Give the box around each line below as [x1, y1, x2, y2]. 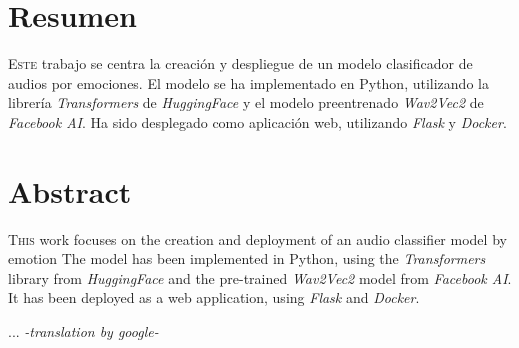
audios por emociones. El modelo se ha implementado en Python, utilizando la [8, 72, 489, 93]
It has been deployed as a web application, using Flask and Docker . [8, 287, 420, 308]
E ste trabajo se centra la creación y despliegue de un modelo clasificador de [8, 53, 473, 74]
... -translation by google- [8, 321, 159, 341]
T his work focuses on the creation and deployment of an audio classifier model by [8, 228, 507, 249]
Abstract [8, 170, 132, 211]
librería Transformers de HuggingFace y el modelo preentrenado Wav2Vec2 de [8, 92, 484, 113]
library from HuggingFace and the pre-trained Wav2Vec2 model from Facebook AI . [8, 267, 512, 288]
